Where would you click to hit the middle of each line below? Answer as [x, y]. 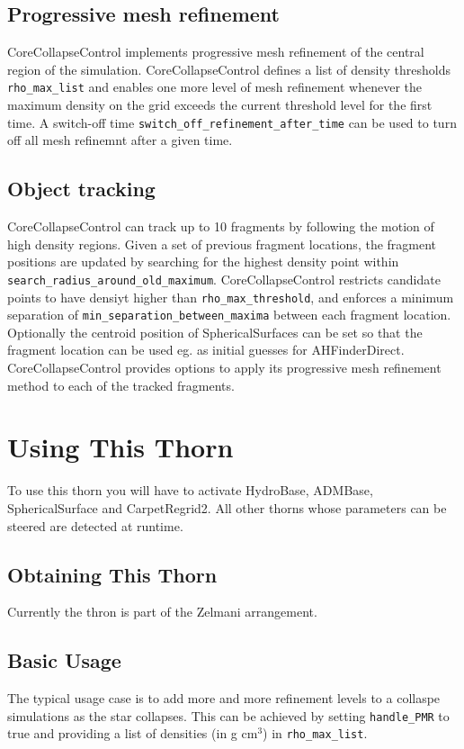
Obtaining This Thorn [112, 574]
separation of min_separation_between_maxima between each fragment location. [229, 315]
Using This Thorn [120, 447]
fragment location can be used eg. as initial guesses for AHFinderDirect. [206, 350]
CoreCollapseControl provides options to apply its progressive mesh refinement [224, 368]
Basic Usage [64, 660]
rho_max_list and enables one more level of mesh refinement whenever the [215, 87]
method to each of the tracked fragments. [121, 385]
